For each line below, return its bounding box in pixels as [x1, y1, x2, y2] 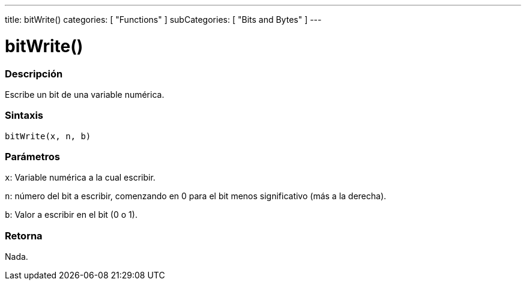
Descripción [5, 67, 63, 80]
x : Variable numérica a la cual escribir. [5, 172, 156, 183]
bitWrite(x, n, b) [5, 131, 91, 141]
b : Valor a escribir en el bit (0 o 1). [5, 209, 138, 220]
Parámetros [5, 151, 60, 163]
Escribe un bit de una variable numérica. [5, 89, 165, 100]
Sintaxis [5, 109, 43, 122]
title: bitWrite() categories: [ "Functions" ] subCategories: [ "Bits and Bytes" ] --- [5, 14, 322, 25]
